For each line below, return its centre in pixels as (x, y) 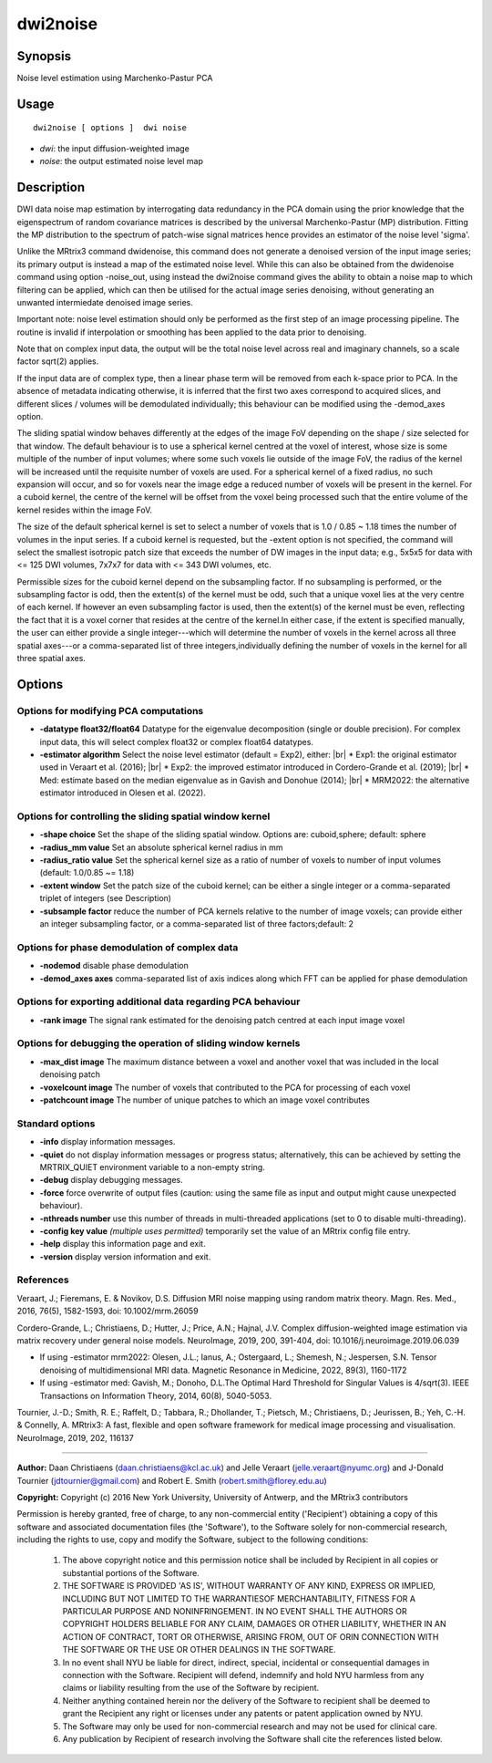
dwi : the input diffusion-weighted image (115, 148)
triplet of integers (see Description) (106, 898)
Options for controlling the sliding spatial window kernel (143, 816)
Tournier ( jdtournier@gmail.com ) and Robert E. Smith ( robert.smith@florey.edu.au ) (172, 1480)
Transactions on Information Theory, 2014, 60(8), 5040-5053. (156, 1395)
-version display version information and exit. (125, 1256)
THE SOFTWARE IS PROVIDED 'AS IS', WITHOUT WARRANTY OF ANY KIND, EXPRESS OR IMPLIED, (249, 1586)
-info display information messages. (108, 1142)
